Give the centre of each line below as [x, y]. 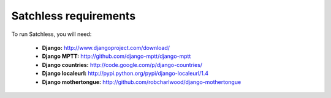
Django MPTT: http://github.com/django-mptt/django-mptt [116, 56]
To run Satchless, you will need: [51, 34]
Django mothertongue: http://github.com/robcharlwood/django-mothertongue [142, 82]
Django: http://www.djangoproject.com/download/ [106, 47]
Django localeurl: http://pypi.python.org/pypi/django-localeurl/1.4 [125, 74]
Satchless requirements [74, 16]
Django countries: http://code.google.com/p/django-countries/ [122, 65]
